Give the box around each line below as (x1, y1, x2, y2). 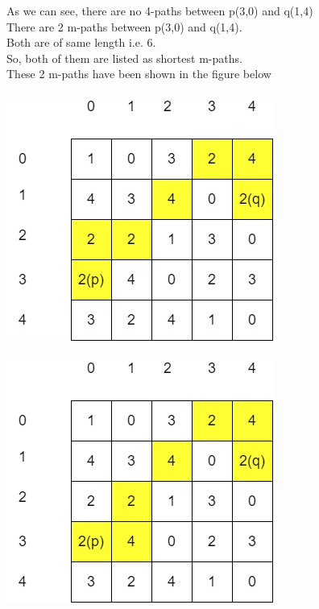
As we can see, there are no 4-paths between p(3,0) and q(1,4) (6, 2, 313, 19)
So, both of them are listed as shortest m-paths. (6, 49, 242, 66)
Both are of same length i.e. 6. (6, 34, 156, 51)
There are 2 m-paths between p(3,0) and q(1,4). (6, 18, 242, 35)
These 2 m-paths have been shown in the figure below (6, 65, 271, 82)
